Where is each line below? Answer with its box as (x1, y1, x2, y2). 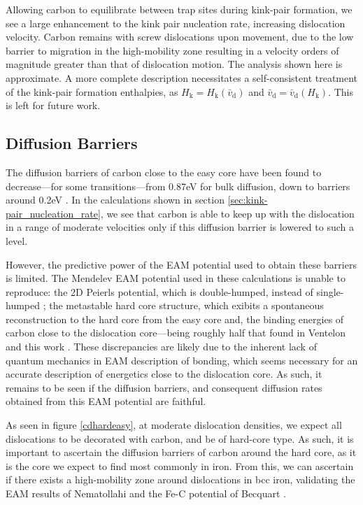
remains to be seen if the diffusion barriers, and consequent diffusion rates (6, 380, 322, 394)
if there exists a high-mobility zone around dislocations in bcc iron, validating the (6, 472, 355, 487)
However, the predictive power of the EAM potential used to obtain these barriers (6, 257, 357, 271)
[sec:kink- (227, 192, 268, 207)
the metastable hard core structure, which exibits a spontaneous (49, 298, 324, 313)
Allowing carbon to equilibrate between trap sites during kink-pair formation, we (6, 2, 353, 16)
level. (6, 233, 28, 248)
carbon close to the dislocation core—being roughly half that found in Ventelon (6, 325, 346, 340)
